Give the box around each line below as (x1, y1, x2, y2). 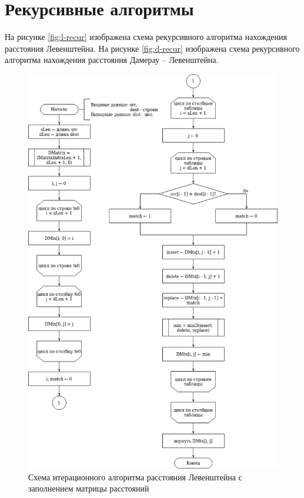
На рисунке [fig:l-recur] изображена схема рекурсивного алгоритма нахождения (5, 31, 288, 43)
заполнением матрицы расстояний (28, 482, 149, 494)
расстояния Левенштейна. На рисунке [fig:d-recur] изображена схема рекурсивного (5, 42, 300, 54)
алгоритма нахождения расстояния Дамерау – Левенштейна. (5, 54, 219, 66)
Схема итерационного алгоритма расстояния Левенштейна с (28, 470, 242, 483)
